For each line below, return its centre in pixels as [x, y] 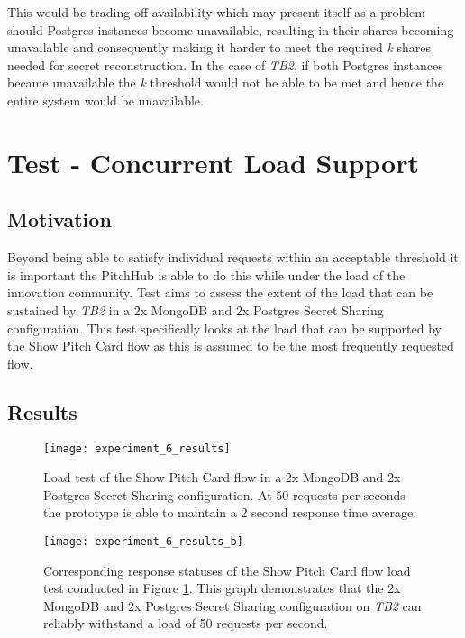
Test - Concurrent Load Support [213, 162]
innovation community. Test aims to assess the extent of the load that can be [220, 292]
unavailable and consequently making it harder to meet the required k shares [219, 47]
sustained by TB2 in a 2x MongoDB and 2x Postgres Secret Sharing [196, 310]
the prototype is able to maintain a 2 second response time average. [230, 512]
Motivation [59, 219]
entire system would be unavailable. [105, 100]
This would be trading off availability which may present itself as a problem [216, 12]
